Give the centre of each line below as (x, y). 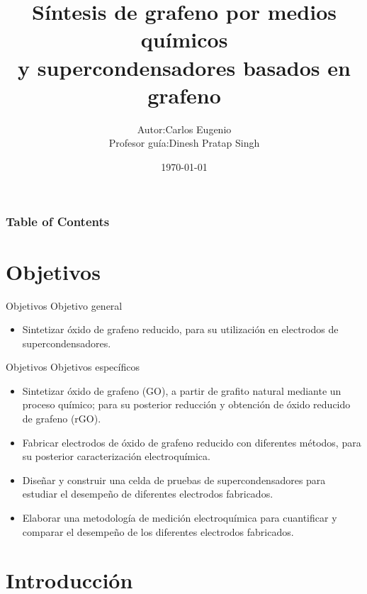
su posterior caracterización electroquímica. (116, 456)
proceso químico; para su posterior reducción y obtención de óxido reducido (186, 404)
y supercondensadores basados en (184, 67)
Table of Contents (58, 222)
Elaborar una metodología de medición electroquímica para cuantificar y (180, 518)
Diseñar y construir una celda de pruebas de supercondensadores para (174, 480)
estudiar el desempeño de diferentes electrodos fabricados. (148, 494)
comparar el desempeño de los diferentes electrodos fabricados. (158, 531)
